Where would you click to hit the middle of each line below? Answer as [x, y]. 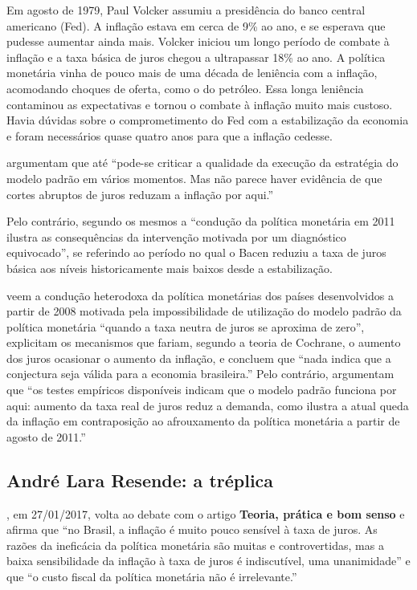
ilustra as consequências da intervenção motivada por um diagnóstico [176, 236]
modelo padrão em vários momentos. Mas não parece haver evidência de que [194, 178]
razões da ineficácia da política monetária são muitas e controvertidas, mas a [195, 545]
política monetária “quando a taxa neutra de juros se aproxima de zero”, [186, 326]
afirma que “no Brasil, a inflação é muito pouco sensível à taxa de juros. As [192, 529]
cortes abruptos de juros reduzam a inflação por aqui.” [140, 194]
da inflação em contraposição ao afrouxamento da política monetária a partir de [203, 421]
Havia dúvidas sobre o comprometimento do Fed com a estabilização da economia [208, 120]
